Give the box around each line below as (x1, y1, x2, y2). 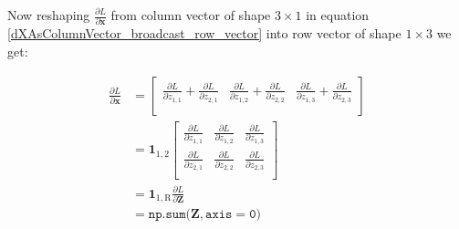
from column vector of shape (110, 5, 271, 24)
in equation (306, 5, 370, 24)
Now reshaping (7, 5, 90, 24)
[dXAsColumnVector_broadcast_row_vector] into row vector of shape (7, 24, 402, 43)
